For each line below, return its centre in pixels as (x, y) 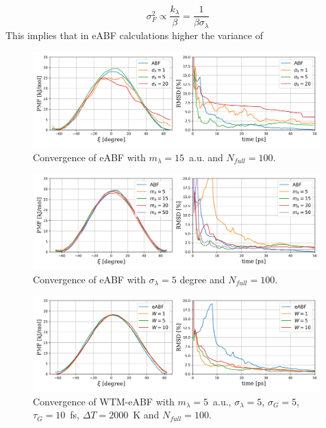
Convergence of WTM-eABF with (104, 401)
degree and (202, 279)
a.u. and (206, 157)
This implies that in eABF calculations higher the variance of (134, 35)
